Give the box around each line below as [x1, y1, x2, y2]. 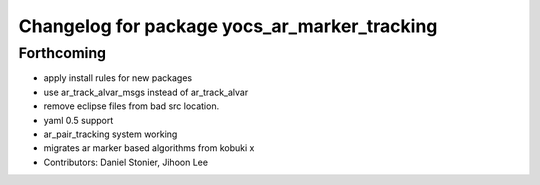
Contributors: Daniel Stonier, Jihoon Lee [43, 156, 209, 168]
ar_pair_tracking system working [43, 128, 178, 140]
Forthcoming [18, 44, 107, 62]
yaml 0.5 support [43, 114, 114, 126]
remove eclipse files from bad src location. [43, 100, 220, 112]
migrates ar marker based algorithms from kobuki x [43, 142, 255, 154]
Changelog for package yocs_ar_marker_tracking [18, 15, 438, 37]
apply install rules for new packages [43, 72, 193, 84]
